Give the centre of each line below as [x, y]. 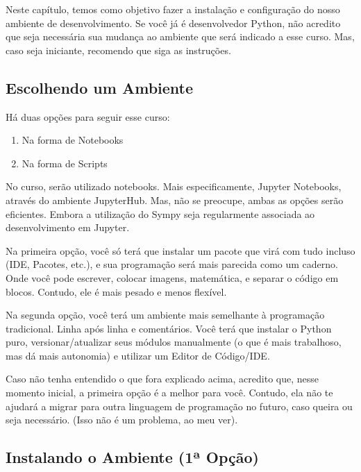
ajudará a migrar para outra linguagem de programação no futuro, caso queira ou [179, 406]
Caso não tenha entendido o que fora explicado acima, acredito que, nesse [162, 379]
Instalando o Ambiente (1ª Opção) [132, 457]
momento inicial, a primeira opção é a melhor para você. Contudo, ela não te [169, 393]
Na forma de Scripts [65, 163]
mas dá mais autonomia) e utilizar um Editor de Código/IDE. [138, 355]
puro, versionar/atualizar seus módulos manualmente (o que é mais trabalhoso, [174, 342]
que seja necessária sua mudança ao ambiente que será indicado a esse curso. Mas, [180, 36]
